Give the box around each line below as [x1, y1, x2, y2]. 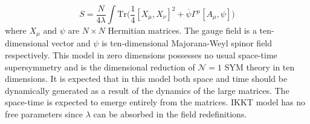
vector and [51, 37, 91, 49]
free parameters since [5, 108, 83, 120]
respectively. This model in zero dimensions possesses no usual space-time [5, 49, 277, 61]
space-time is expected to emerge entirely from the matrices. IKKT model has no [5, 96, 305, 108]
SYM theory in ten [224, 60, 295, 73]
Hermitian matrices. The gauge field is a [108, 24, 257, 36]
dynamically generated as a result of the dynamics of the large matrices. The [5, 84, 289, 96]
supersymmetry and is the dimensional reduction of [5, 60, 195, 73]
